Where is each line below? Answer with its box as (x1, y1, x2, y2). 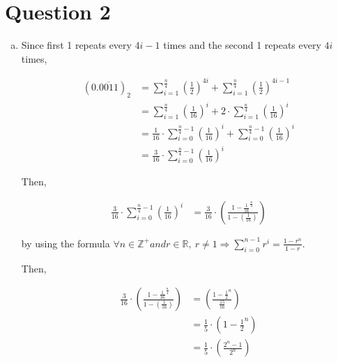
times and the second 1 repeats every (163, 38, 321, 52)
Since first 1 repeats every (21, 38, 132, 52)
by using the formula (21, 235, 110, 250)
